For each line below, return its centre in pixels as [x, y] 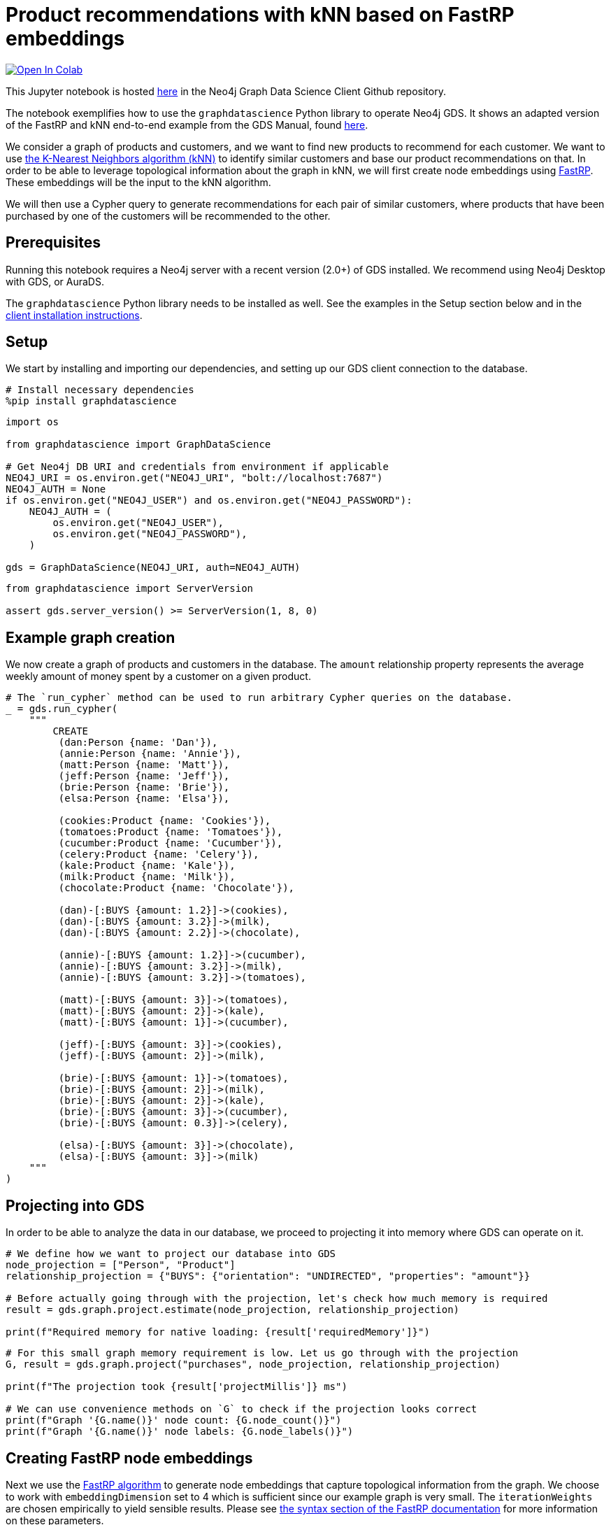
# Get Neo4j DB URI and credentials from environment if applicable [197, 467]
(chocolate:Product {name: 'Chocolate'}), [177, 888]
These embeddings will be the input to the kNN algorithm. [138, 182]
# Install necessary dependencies [100, 390]
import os [32, 422]
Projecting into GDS [75, 1205]
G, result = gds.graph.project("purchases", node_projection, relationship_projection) [253, 1364]
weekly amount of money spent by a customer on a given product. [158, 676]
